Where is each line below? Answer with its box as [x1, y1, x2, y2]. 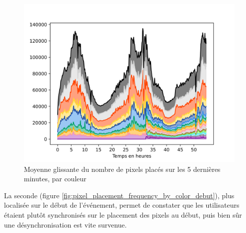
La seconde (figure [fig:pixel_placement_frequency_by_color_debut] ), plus [4, 190, 235, 200]
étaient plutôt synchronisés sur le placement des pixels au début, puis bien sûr [4, 209, 242, 220]
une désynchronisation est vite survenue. [4, 219, 127, 230]
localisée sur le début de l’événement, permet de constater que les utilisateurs [4, 200, 240, 210]
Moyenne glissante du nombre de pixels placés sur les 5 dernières [24, 163, 221, 174]
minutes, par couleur [24, 173, 86, 184]
